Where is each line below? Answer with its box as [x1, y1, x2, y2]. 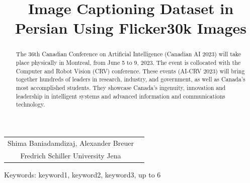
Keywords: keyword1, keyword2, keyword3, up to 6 [4, 169, 161, 179]
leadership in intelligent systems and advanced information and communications [16, 91, 225, 100]
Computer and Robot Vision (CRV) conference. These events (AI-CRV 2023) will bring [16, 66, 245, 75]
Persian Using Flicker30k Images [15, 18, 247, 38]
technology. [16, 100, 45, 109]
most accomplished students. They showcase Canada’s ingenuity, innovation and [16, 83, 226, 91]
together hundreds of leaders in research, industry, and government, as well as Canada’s [16, 75, 245, 83]
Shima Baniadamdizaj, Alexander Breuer [8, 137, 134, 148]
